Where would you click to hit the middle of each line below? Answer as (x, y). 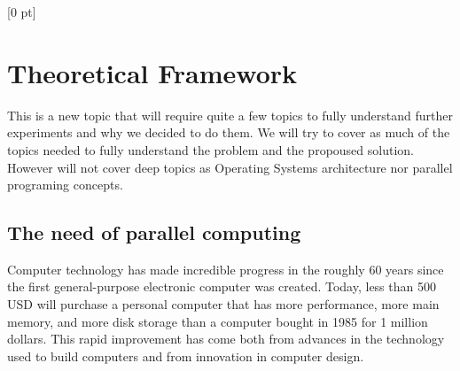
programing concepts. (65, 185)
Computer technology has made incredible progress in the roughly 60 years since (226, 269)
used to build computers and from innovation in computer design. (186, 356)
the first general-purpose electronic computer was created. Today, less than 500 (222, 286)
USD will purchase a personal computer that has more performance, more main (223, 304)
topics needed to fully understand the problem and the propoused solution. (211, 149)
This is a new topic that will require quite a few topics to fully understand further (230, 115)
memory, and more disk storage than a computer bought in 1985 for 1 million (218, 321)
